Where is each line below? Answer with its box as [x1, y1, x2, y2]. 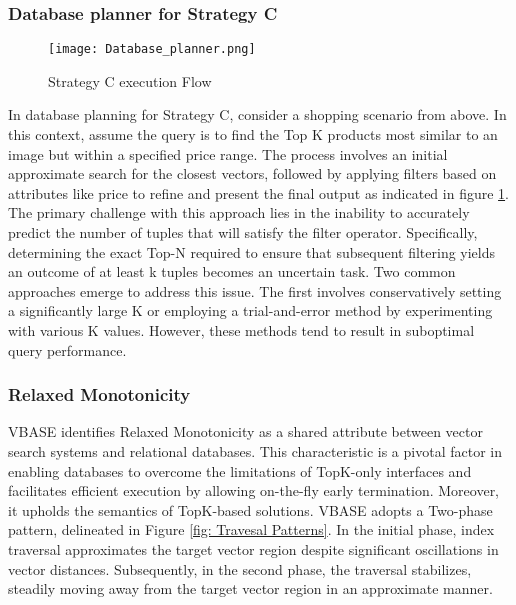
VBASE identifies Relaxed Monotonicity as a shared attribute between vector [8, 421, 483, 442]
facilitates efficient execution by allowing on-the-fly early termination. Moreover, [8, 480, 500, 501]
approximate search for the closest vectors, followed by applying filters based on [8, 163, 497, 184]
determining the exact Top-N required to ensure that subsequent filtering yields [8, 241, 496, 262]
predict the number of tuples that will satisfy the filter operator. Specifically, [8, 222, 478, 243]
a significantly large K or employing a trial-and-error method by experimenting [8, 300, 493, 321]
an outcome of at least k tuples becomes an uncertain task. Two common [8, 261, 456, 282]
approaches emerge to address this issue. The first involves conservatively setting [8, 280, 502, 301]
